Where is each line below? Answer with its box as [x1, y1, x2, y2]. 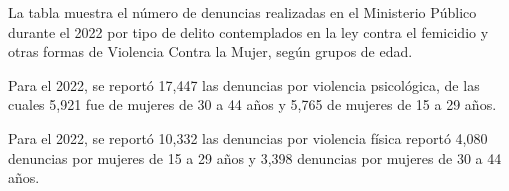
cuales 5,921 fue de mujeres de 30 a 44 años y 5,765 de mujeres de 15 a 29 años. [8, 94, 497, 115]
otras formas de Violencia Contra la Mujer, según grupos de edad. [8, 41, 413, 62]
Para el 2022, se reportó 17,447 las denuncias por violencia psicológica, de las [8, 74, 480, 95]
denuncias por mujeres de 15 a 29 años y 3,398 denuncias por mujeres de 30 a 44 [8, 147, 502, 168]
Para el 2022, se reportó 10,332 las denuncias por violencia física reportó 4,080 [8, 127, 488, 148]
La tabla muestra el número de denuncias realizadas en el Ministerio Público [8, 2, 477, 22]
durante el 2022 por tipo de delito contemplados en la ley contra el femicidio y [8, 21, 489, 42]
